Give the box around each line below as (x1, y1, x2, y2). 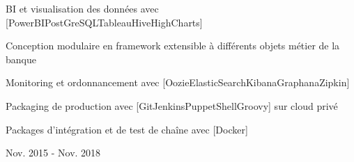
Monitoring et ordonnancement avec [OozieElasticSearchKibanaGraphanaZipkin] (6, 75, 350, 90)
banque (6, 51, 36, 66)
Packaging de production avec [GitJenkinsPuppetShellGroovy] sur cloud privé (6, 98, 338, 113)
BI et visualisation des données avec (6, 1, 159, 15)
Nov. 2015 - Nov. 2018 (6, 145, 101, 160)
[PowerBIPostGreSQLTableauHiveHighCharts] (6, 15, 203, 29)
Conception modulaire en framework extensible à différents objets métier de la (6, 38, 340, 53)
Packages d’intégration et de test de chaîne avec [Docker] (6, 122, 248, 136)
